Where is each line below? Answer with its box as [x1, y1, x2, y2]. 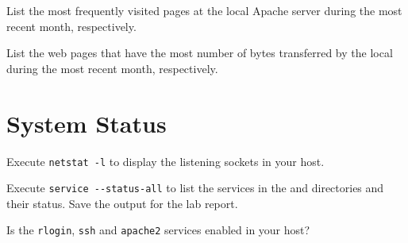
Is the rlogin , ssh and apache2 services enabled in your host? [6, 222, 310, 238]
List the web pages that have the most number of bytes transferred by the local [6, 44, 393, 61]
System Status [6, 106, 167, 139]
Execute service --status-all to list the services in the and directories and [6, 179, 384, 196]
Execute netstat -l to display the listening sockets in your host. [6, 152, 325, 169]
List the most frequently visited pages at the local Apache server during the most [6, 2, 402, 18]
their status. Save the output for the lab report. [6, 195, 238, 211]
